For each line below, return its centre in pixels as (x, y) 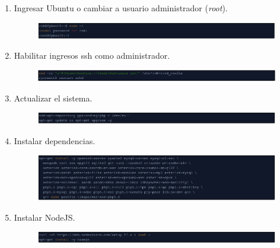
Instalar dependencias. (55, 140)
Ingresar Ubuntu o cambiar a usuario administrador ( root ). (121, 8)
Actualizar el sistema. (53, 98)
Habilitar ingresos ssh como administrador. (92, 55)
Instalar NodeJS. (44, 217)
